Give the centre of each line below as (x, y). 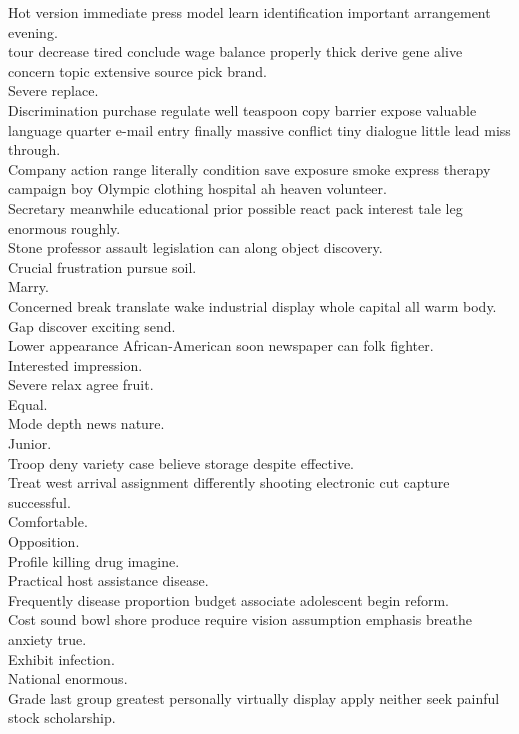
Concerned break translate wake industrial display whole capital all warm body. (252, 305)
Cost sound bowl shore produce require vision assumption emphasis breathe (240, 619)
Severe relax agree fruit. (81, 384)
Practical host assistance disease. (108, 580)
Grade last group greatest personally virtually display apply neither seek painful (254, 697)
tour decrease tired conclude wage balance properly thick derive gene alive (235, 51)
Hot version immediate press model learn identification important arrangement (249, 12)
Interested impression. (75, 364)
